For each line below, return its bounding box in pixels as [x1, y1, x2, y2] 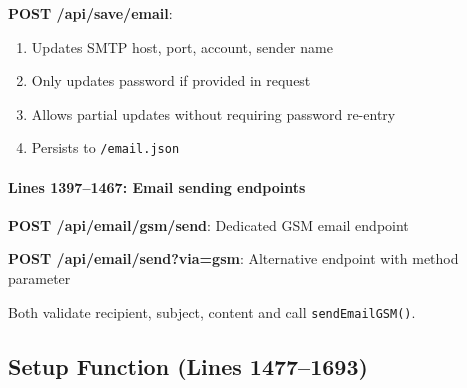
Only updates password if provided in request [31, 70, 311, 91]
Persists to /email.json [31, 137, 180, 158]
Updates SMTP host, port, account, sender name [31, 36, 333, 57]
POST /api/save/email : [8, 3, 173, 23]
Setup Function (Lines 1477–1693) [8, 350, 368, 381]
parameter [8, 268, 71, 289]
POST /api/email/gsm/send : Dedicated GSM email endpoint [8, 214, 409, 235]
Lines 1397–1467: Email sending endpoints [8, 176, 306, 197]
